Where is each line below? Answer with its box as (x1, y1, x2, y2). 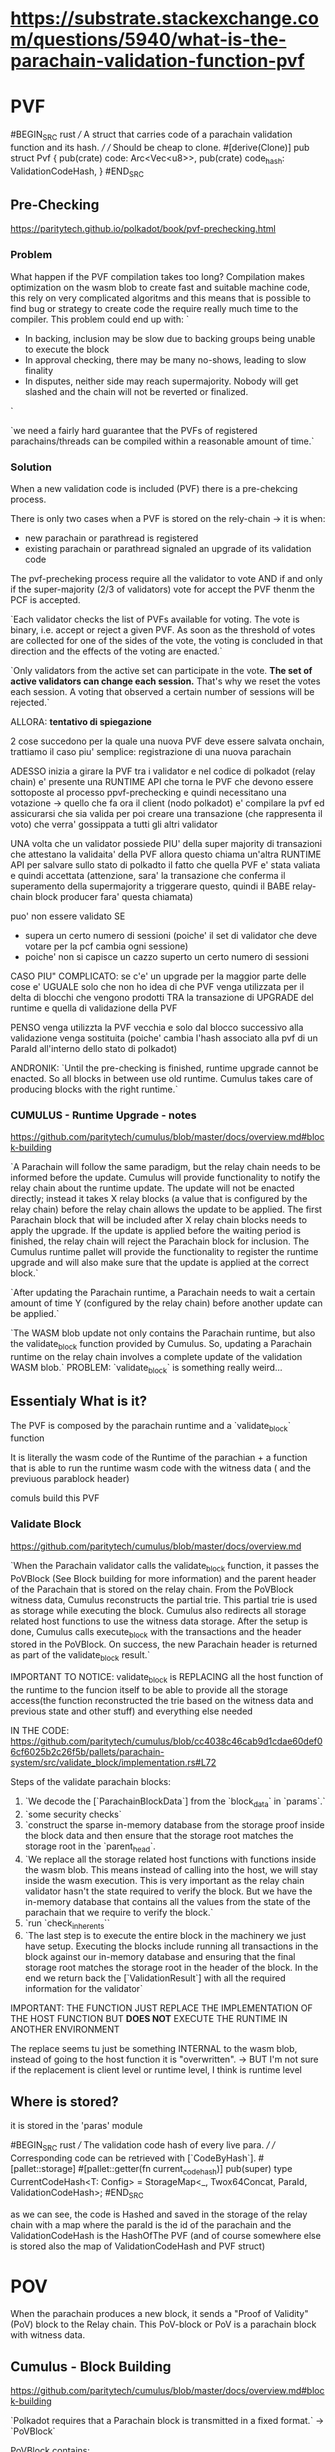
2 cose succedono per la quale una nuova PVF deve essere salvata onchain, (10, 735, 325, 747)
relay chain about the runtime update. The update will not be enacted (10, 1182, 295, 1194)
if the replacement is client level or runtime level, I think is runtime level (10, 2064, 302, 2076)
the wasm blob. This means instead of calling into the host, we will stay (24, 1863, 318, 1876)
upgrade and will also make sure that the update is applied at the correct (10, 1257, 310, 1269)
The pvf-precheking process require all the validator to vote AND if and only (10, 572, 323, 584)
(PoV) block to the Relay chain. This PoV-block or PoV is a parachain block (10, 2318, 317, 2331)
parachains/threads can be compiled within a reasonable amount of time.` (10, 435, 315, 447)
